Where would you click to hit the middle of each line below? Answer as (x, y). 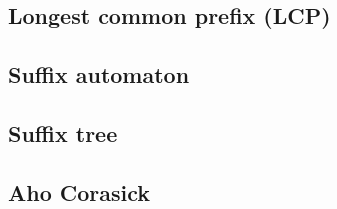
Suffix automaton (99, 74)
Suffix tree (63, 132)
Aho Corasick (79, 191)
